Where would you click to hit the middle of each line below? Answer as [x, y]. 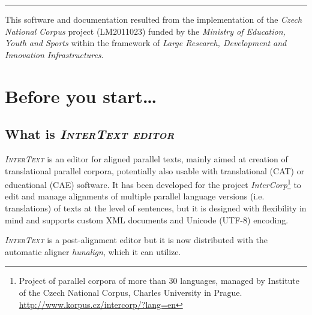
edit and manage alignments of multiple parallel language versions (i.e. [135, 196]
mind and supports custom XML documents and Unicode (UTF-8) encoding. [147, 219]
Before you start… [81, 96]
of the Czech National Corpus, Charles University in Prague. [130, 292]
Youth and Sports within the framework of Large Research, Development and [146, 43]
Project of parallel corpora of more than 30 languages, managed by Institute [159, 281]
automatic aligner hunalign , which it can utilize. [93, 251]
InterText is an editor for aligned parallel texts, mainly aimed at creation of [146, 158]
